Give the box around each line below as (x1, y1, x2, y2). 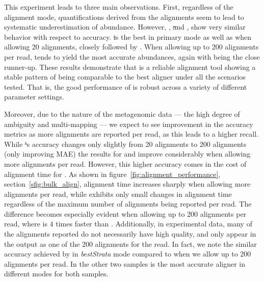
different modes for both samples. (4, 268, 109, 279)
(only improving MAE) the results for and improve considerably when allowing (4, 148, 251, 159)
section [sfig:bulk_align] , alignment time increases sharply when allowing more (4, 178, 251, 189)
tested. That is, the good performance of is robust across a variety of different (4, 81, 247, 92)
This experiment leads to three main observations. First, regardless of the (4, 2, 233, 12)
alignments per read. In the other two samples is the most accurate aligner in (4, 258, 246, 269)
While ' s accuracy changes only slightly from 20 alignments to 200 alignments (4, 138, 247, 149)
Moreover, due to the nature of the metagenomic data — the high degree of (4, 108, 240, 119)
